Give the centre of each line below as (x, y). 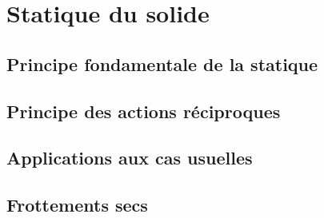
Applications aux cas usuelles (130, 158)
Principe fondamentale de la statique (162, 63)
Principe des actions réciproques (144, 111)
